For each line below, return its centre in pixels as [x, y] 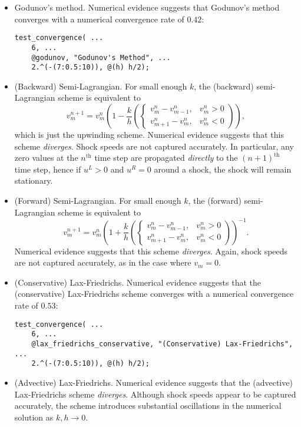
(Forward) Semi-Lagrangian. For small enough [98, 200]
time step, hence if [48, 169]
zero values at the [46, 158]
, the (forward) [215, 200]
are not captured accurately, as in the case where [103, 262]
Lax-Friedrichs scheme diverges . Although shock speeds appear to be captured [155, 394]
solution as [34, 417]
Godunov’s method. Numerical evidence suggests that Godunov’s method [147, 7]
